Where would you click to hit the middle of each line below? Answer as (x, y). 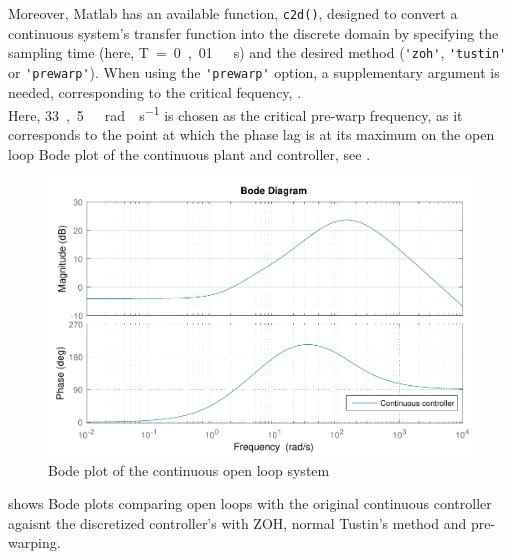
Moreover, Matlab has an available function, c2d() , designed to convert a (233, 13)
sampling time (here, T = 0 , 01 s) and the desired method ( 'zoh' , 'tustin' (257, 52)
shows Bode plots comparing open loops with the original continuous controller (250, 503)
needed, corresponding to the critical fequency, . (155, 91)
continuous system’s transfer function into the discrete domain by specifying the (253, 32)
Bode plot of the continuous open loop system (189, 469)
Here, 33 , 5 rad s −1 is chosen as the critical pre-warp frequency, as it (235, 113)
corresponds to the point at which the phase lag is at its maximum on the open (251, 134)
